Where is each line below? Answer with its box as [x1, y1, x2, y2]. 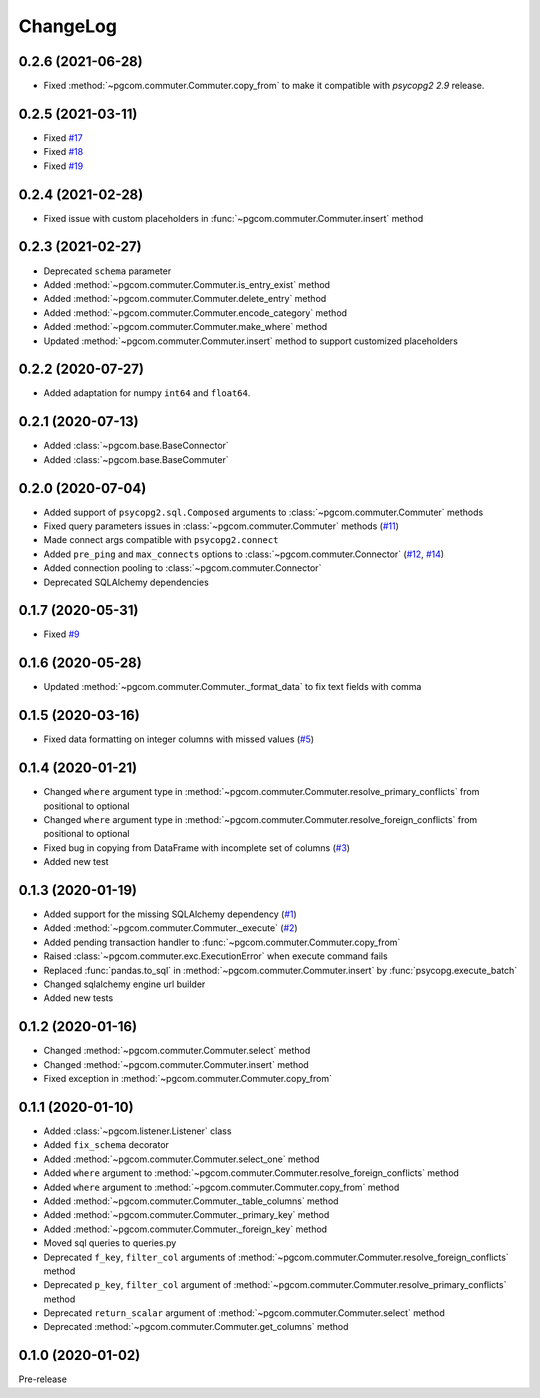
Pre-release [18, 1373, 67, 1385]
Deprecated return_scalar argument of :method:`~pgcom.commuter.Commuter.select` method [43, 1307, 445, 1319]
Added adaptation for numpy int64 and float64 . [43, 387, 251, 399]
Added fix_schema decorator [43, 1139, 170, 1151]
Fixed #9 [43, 628, 80, 640]
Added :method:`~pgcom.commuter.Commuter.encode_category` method [43, 306, 348, 319]
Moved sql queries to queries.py [43, 1237, 177, 1249]
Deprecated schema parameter [43, 265, 172, 277]
